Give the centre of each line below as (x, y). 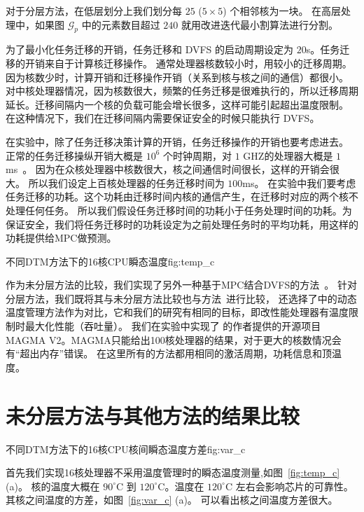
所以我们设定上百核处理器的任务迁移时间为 (126, 182)
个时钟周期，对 (198, 155)
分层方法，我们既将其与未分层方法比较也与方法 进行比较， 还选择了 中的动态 (181, 298)
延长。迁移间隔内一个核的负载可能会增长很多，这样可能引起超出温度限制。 (177, 104)
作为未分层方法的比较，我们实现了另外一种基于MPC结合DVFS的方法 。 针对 (181, 285)
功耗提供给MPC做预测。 (61, 238)
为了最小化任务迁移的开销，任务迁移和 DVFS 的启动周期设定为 (150, 49)
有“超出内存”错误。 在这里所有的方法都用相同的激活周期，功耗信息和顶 (169, 353)
